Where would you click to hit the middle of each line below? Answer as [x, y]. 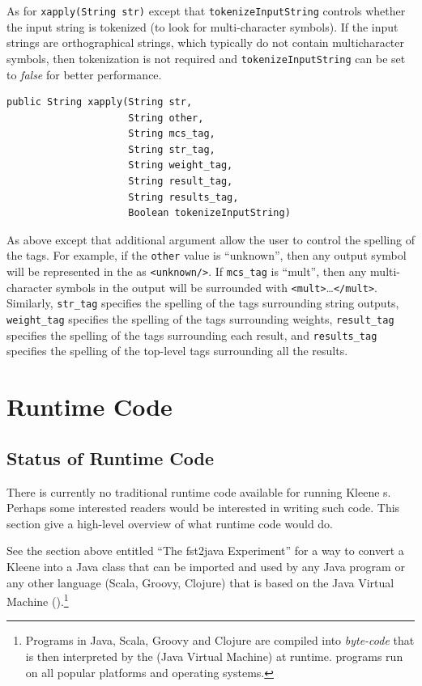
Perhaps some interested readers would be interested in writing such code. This [203, 508]
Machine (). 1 [38, 600]
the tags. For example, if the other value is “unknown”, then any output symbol [207, 255]
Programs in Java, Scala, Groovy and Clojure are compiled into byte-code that [220, 640]
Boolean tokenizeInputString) [209, 213]
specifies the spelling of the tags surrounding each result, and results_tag [192, 335]
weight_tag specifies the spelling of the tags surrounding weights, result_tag [200, 319]
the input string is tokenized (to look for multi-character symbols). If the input [202, 26]
